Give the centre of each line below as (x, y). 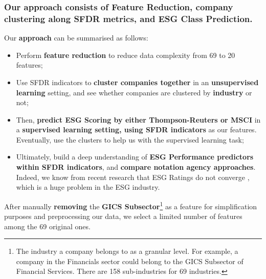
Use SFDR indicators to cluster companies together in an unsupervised (137, 82)
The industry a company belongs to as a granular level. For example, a (127, 251)
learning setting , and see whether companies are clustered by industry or (134, 92)
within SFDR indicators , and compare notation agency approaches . (136, 167)
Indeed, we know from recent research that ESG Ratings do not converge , (133, 177)
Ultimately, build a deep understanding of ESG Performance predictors (135, 157)
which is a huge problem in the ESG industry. (88, 187)
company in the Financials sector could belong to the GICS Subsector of (130, 261)
